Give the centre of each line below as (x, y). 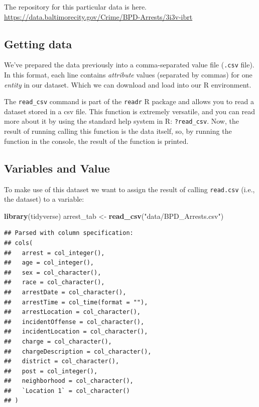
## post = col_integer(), (51, 371)
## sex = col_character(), (53, 272)
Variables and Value (57, 168)
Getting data (38, 44)
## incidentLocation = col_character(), (76, 332)
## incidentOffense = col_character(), (74, 322)
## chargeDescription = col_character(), (78, 351)
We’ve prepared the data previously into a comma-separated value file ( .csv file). (129, 65)
